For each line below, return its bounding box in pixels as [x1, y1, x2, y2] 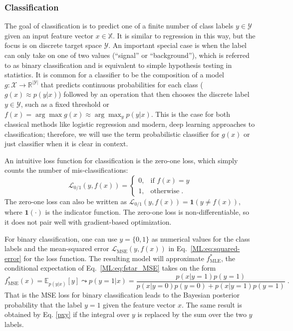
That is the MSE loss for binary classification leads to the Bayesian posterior [4, 290, 240, 300]
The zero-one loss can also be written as [4, 196, 127, 206]
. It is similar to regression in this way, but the [112, 30, 256, 40]
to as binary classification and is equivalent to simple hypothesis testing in [4, 59, 232, 70]
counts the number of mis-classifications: [4, 165, 128, 175]
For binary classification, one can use [4, 233, 117, 244]
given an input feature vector [4, 30, 93, 40]
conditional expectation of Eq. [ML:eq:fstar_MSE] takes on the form [4, 263, 216, 273]
